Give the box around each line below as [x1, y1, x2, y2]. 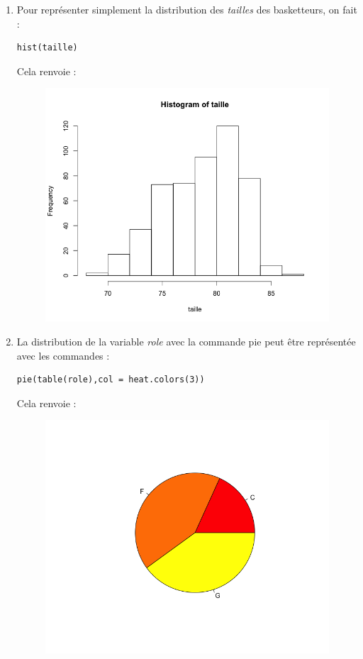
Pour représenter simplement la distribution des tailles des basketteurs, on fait [16, 2, 357, 16]
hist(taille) [16, 43, 78, 53]
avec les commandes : [16, 348, 110, 362]
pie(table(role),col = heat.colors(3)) [16, 375, 205, 385]
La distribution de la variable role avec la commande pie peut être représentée [16, 333, 356, 348]
